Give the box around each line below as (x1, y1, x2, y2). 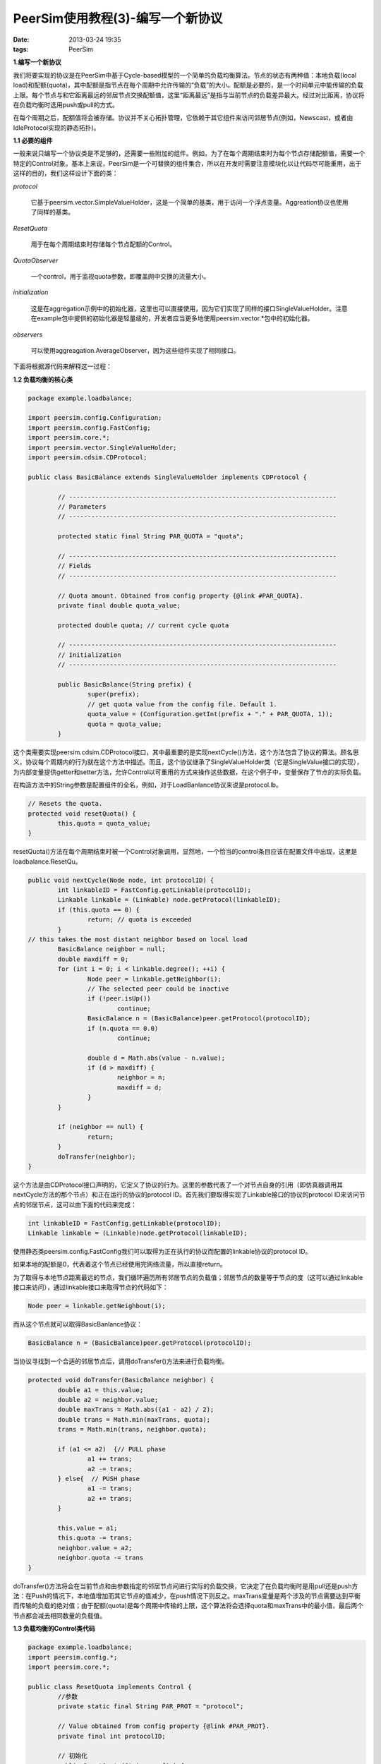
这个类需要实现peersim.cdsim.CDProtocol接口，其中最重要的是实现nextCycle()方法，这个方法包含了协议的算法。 (13, 748, 341, 756)
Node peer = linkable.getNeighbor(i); (87, 974, 222, 983)
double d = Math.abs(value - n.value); (87, 1053, 226, 1062)
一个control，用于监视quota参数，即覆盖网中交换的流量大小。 (30, 272, 210, 280)
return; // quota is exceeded (87, 916, 192, 924)
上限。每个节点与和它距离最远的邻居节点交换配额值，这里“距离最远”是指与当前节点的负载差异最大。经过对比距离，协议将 (13, 90, 365, 99)
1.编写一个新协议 (13, 58, 61, 66)
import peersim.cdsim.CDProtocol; (28, 454, 147, 461)
